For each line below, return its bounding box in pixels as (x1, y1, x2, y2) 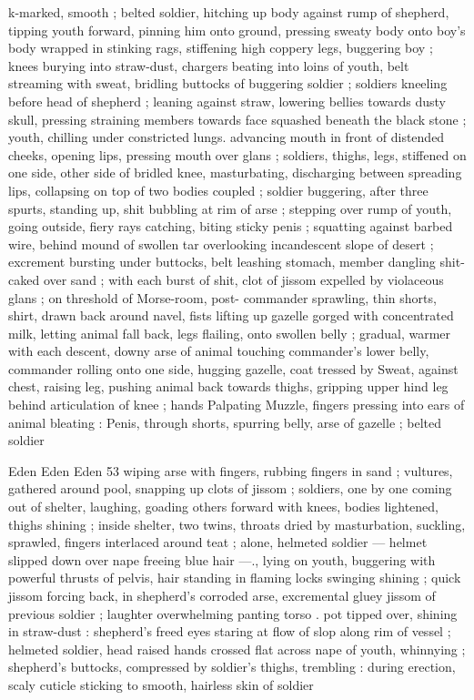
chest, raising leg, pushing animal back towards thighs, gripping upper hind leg (8, 377, 449, 396)
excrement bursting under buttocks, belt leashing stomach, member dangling (8, 252, 436, 271)
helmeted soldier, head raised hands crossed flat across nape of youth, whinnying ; (8, 639, 466, 658)
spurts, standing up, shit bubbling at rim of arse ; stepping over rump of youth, (8, 198, 452, 218)
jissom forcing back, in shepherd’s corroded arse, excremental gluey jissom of (8, 586, 436, 604)
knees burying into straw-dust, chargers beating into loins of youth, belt (8, 56, 409, 75)
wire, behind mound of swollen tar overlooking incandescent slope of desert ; (8, 234, 434, 253)
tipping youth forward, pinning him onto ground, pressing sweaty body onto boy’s (8, 20, 466, 39)
